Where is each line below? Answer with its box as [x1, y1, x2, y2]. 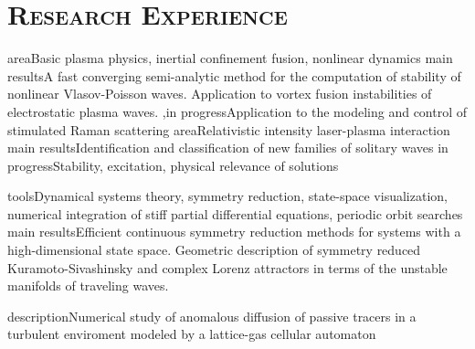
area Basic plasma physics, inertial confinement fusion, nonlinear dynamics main [7, 48, 453, 68]
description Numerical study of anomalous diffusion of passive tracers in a [7, 306, 417, 325]
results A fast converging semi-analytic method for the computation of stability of [7, 66, 461, 85]
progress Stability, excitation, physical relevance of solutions [7, 155, 339, 174]
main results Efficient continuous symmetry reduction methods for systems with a [7, 222, 461, 241]
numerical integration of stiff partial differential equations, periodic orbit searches [7, 204, 463, 223]
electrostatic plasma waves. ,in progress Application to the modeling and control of [7, 101, 468, 121]
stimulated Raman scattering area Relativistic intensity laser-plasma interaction [7, 120, 450, 139]
